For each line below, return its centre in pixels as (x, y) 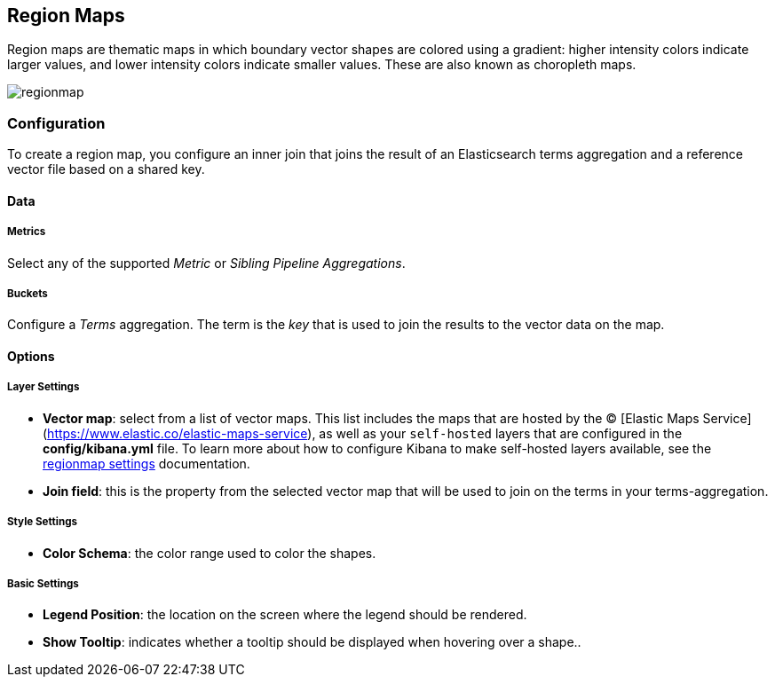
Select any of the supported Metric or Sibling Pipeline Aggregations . (206, 263)
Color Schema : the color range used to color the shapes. (210, 553)
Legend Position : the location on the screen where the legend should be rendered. (285, 615)
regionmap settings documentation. (146, 463)
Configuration (56, 123)
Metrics (27, 232)
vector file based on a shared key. (106, 169)
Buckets (28, 293)
